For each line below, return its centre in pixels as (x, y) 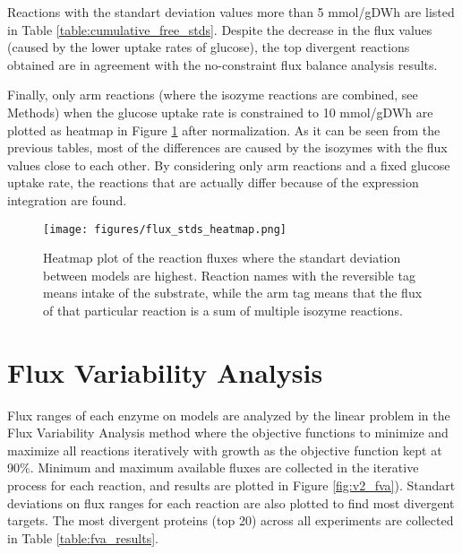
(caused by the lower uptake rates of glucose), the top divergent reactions (209, 47)
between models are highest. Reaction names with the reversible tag (229, 275)
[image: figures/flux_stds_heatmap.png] (165, 229)
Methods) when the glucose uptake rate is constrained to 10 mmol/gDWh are (220, 112)
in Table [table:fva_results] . (83, 537)
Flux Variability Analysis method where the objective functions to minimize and (228, 433)
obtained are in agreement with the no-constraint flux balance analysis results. (222, 64)
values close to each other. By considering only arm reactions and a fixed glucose (229, 164)
